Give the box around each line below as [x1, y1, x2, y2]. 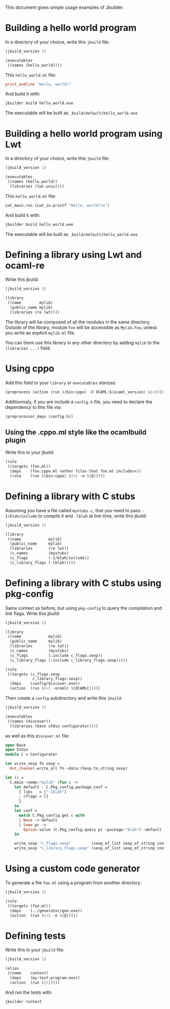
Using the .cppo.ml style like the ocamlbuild [5, 428, 147, 436]
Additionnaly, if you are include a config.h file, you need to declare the [5, 399, 153, 405]
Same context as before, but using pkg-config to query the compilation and [5, 605, 162, 611]
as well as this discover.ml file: [5, 732, 70, 739]
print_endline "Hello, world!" [5, 81, 71, 87]
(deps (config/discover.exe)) [10, 681, 80, 686]
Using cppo [5, 363, 55, 374]
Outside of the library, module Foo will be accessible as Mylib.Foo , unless [5, 324, 157, 330]
